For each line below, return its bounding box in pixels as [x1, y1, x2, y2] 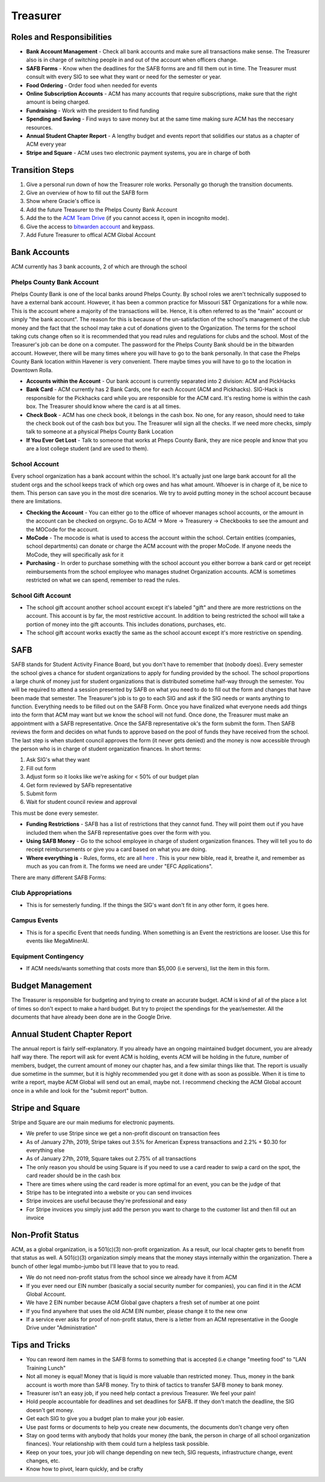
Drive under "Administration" [26, 1324, 97, 1331]
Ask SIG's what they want [26, 756, 90, 764]
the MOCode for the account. [26, 526, 99, 533]
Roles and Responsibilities [11, 32, 113, 42]
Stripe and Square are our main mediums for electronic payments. [11, 1119, 175, 1126]
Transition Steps [11, 165, 75, 175]
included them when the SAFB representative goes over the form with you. [26, 829, 212, 836]
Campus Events [11, 916, 58, 925]
